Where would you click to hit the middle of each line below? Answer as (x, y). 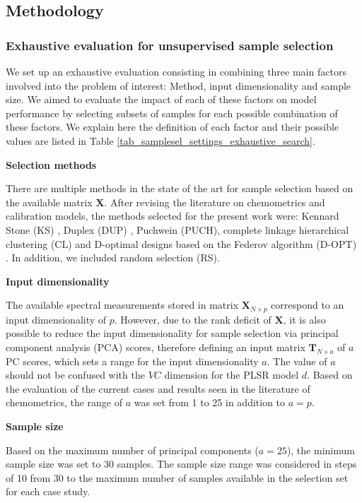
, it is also (304, 319)
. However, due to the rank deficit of (193, 319)
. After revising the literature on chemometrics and (215, 202)
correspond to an (308, 305)
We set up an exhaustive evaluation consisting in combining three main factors (176, 71)
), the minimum (321, 450)
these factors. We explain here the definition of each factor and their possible (173, 127)
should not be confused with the (75, 375)
